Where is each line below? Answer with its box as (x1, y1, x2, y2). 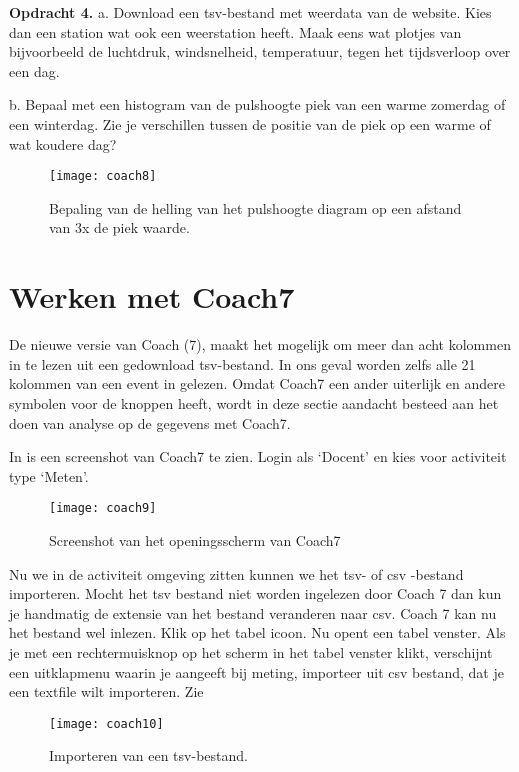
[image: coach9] (49, 501, 157, 516)
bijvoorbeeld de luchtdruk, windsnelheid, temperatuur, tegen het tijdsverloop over (9, 41, 511, 62)
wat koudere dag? (9, 133, 117, 154)
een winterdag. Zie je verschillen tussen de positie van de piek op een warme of (9, 113, 491, 134)
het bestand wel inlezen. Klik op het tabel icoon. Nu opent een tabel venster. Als (9, 622, 506, 643)
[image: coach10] (49, 716, 164, 731)
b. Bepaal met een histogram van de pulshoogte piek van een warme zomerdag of (9, 94, 506, 115)
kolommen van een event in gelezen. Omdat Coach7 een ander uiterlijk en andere (9, 373, 505, 394)
